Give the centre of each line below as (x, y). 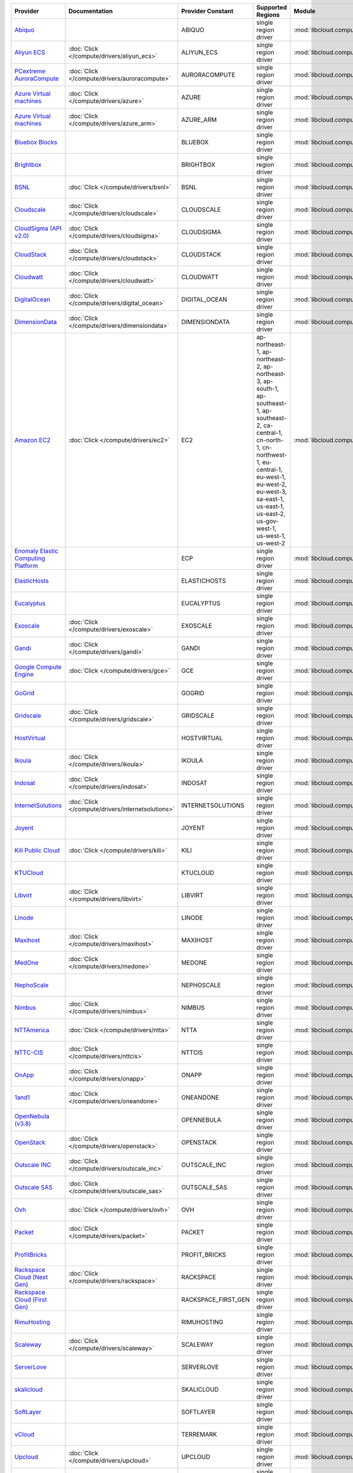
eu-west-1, (271, 477)
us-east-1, (270, 506)
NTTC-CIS (29, 1053)
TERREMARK (199, 1434)
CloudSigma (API (38, 228)
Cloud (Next (31, 1277)
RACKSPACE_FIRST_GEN (216, 1299)
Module (304, 11)
